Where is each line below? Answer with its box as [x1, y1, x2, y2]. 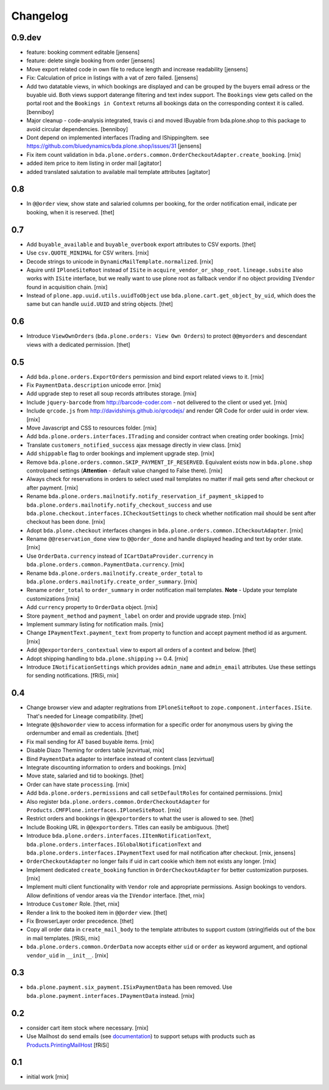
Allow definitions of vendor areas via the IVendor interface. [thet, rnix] [26, 892, 205, 899]
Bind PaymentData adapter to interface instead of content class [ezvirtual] [26, 755, 214, 762]
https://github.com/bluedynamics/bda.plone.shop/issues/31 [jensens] [26, 142, 202, 150]
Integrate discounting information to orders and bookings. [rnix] [26, 763, 186, 771]
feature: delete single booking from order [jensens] [26, 57, 155, 64]
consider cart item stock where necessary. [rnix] [26, 1024, 149, 1031]
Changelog [11, 9, 68, 23]
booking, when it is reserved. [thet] [26, 208, 115, 216]
